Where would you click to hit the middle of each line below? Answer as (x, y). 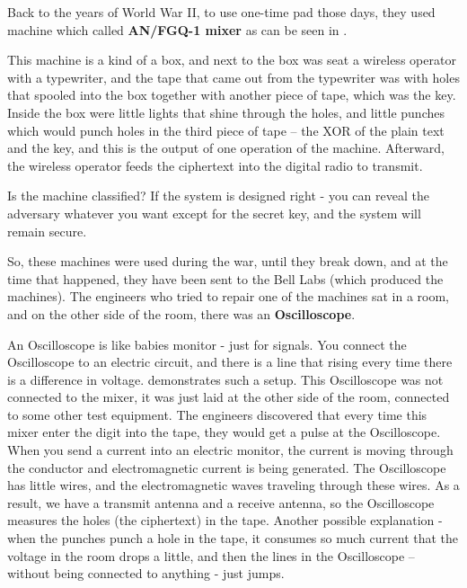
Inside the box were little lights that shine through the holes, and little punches (226, 112)
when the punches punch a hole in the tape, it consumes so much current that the (233, 538)
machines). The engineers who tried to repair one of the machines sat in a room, (229, 296)
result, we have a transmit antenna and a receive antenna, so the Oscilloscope (221, 502)
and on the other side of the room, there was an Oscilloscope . (181, 313)
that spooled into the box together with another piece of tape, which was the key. (232, 95)
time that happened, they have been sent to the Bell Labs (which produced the (225, 278)
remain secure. (47, 231)
